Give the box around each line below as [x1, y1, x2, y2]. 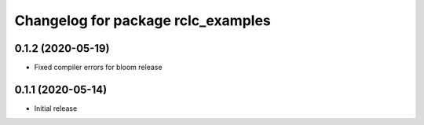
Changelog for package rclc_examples [14, 12, 271, 29]
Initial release [34, 103, 78, 113]
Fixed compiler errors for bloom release [34, 63, 163, 72]
